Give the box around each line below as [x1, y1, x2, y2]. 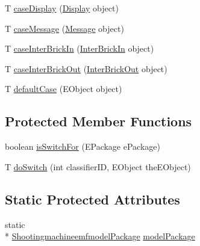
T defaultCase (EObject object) [5, 82, 122, 95]
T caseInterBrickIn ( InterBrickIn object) [5, 42, 154, 55]
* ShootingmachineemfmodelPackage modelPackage [5, 230, 195, 242]
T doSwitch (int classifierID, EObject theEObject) [5, 160, 191, 173]
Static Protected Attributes [5, 189, 180, 208]
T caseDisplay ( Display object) [5, 2, 119, 14]
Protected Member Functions [5, 112, 192, 131]
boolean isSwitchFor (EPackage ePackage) [5, 140, 160, 153]
